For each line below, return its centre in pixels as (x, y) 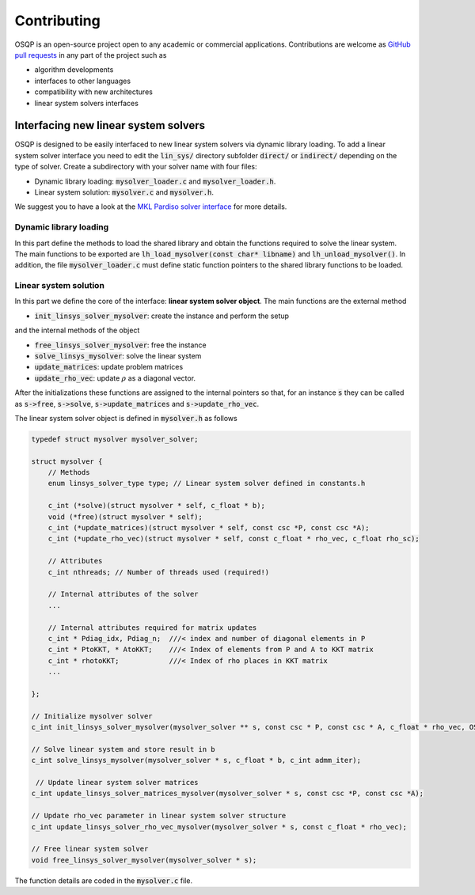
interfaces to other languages (82, 81)
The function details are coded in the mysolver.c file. (104, 880)
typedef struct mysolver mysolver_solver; (115, 439)
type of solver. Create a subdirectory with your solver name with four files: (136, 167)
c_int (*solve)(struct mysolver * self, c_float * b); (156, 506)
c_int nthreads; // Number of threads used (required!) (159, 572)
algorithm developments (74, 70)
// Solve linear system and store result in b (123, 749)
